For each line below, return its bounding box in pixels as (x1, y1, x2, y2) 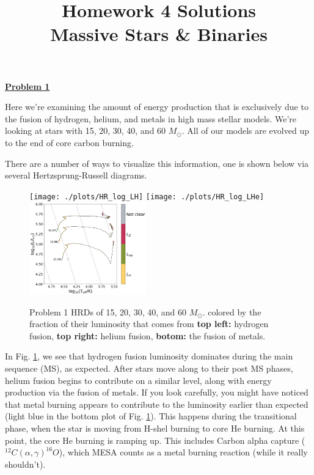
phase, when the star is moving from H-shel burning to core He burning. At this (5, 421, 305, 434)
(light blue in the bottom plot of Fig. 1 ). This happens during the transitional (5, 410, 297, 422)
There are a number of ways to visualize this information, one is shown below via (5, 156, 309, 169)
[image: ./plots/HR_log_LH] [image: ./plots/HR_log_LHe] (29, 192, 265, 201)
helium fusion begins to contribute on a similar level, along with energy (5, 374, 272, 386)
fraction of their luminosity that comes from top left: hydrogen (29, 317, 269, 330)
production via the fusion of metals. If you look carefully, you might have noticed (5, 386, 309, 399)
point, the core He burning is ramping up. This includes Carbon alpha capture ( (5, 433, 305, 446)
